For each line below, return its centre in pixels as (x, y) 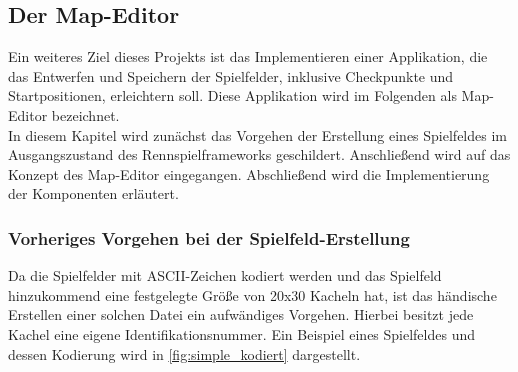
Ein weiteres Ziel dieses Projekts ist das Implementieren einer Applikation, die (248, 56)
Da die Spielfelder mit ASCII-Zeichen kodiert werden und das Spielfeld (225, 275)
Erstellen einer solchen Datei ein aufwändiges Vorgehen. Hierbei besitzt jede (241, 314)
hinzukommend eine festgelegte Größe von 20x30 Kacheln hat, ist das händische (252, 294)
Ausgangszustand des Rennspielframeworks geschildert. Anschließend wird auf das (259, 154)
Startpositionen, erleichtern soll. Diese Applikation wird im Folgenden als (232, 95)
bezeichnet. (85, 114)
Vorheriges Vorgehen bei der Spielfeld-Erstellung (209, 237)
